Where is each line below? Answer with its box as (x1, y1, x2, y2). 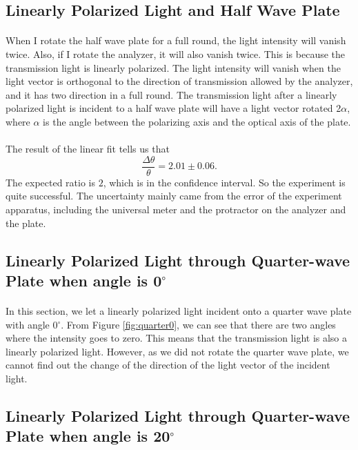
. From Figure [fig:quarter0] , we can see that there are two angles (61, 317, 336, 331)
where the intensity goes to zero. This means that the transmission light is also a (6, 331, 348, 345)
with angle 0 (6, 317, 58, 331)
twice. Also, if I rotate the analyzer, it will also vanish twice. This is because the (6, 46, 346, 61)
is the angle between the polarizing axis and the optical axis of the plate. (43, 114, 351, 128)
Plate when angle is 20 (6, 425, 170, 447)
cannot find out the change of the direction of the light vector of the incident (6, 358, 330, 372)
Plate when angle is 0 (6, 269, 162, 291)
